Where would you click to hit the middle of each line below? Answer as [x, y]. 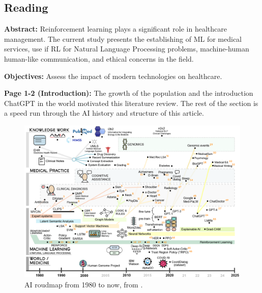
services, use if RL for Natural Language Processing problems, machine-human [127, 49]
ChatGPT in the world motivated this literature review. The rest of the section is [131, 103]
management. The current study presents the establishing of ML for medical [123, 38]
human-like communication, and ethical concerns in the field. [99, 58]
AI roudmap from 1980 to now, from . [84, 284]
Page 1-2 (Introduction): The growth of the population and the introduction [129, 93]
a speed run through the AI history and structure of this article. [104, 113]
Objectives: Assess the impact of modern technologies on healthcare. [113, 76]
